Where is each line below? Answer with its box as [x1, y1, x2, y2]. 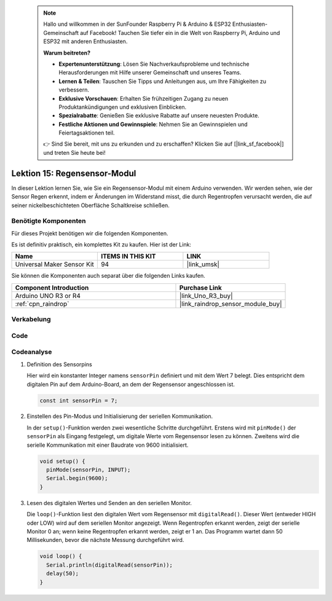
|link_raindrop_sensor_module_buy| [179, 299, 282, 308]
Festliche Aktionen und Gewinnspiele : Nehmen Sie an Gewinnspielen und [58, 120, 248, 128]
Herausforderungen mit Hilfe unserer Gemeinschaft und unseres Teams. [58, 69, 242, 76]
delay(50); [46, 570, 79, 577]
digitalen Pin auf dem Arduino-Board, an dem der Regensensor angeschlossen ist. [26, 380, 235, 388]
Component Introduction [15, 283, 89, 292]
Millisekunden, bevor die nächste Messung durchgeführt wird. [26, 536, 184, 544]
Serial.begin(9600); [46, 475, 108, 482]
